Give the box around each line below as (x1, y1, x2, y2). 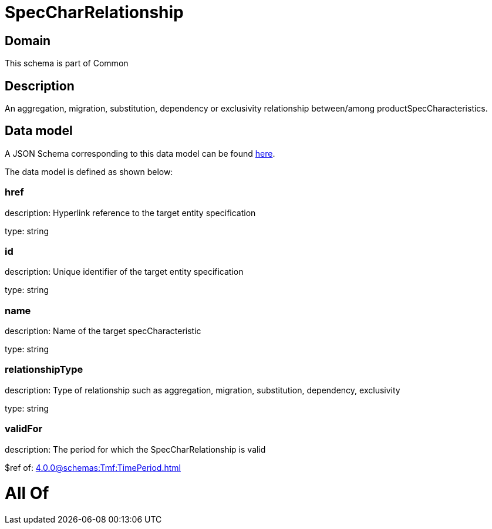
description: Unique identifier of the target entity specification (5, 267, 244, 277)
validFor (5, 423, 43, 435)
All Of (5, 483, 49, 504)
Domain (5, 33, 51, 48)
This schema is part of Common (5, 58, 129, 69)
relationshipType (5, 363, 83, 376)
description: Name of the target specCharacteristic (5, 326, 201, 336)
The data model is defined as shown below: (5, 166, 173, 177)
